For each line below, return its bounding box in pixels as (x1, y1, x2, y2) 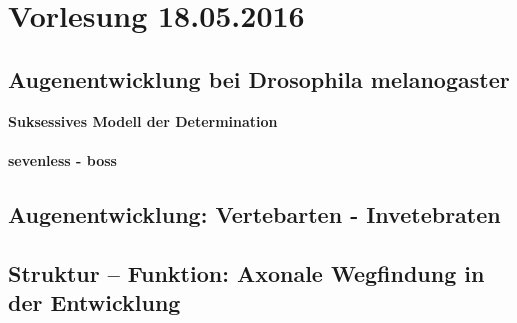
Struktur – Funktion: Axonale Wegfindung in (8, 257, 485, 288)
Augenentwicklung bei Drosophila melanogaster (8, 63, 510, 94)
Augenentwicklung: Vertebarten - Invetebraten (8, 198, 501, 229)
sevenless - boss (8, 149, 117, 170)
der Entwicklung (8, 286, 181, 317)
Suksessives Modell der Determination (8, 110, 278, 131)
